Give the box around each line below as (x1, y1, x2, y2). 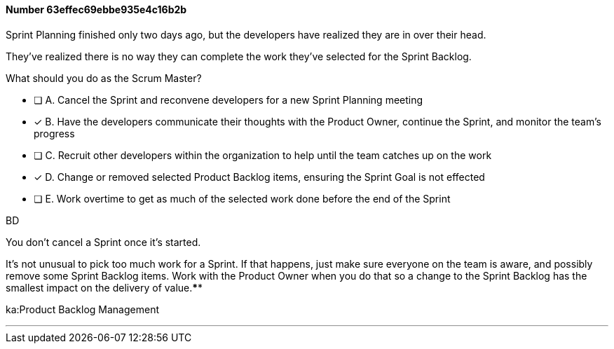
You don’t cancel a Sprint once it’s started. (6, 235, 201, 248)
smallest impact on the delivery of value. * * (6, 281, 203, 294)
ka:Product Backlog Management (6, 303, 159, 315)
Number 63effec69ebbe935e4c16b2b (6, 4, 187, 15)
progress (34, 127, 75, 139)
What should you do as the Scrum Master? (6, 71, 202, 84)
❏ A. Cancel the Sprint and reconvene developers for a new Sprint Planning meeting (34, 93, 423, 106)
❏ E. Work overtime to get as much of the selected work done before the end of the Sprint (34, 192, 451, 205)
